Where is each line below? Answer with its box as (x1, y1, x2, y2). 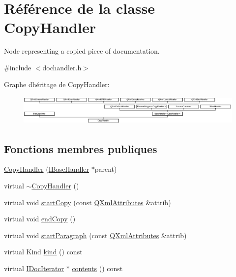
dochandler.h (42, 62, 82, 72)
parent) (94, 164, 117, 174)
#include (4, 62, 31, 72)
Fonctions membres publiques (4, 141, 157, 156)
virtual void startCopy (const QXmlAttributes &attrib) (4, 197, 171, 207)
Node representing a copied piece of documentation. (4, 46, 160, 56)
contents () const (72, 263, 123, 273)
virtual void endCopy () (4, 214, 76, 224)
